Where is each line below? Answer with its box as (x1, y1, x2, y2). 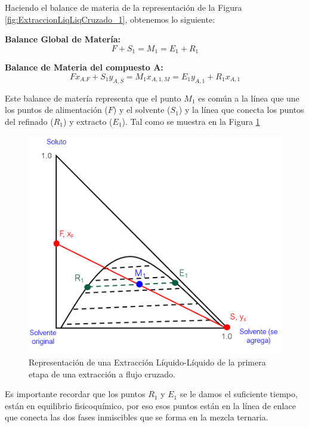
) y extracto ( (63, 115, 113, 127)
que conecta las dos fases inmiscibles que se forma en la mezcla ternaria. (5, 411, 268, 423)
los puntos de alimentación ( (5, 103, 108, 116)
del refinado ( (5, 115, 54, 127)
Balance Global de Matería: (5, 33, 121, 45)
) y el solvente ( (113, 103, 171, 116)
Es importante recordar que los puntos (5, 388, 146, 400)
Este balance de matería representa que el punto (5, 91, 181, 104)
